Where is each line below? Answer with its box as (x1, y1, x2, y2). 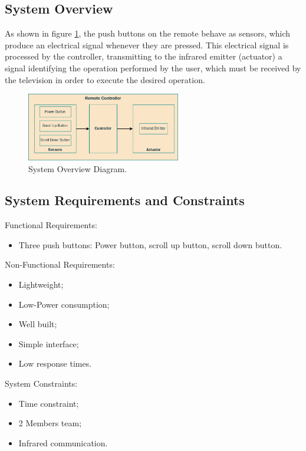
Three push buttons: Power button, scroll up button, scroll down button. (18, 238, 282, 251)
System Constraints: (5, 377, 78, 390)
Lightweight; (18, 278, 64, 291)
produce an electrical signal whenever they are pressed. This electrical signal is (5, 38, 289, 51)
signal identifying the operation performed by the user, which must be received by (5, 61, 301, 74)
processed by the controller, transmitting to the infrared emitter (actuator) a (5, 50, 282, 62)
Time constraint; (18, 397, 79, 409)
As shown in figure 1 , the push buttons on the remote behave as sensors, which (5, 27, 291, 39)
